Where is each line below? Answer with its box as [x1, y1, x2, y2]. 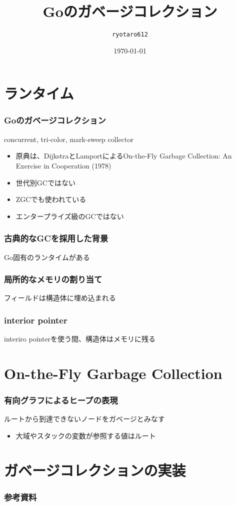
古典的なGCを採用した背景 [4, 232, 108, 244]
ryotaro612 [112, 31, 148, 38]
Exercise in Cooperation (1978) [15, 160, 111, 170]
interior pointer [4, 313, 67, 326]
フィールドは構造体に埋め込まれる [4, 292, 116, 303]
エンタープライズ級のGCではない [15, 210, 124, 221]
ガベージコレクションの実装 [4, 459, 186, 480]
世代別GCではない [15, 177, 75, 187]
